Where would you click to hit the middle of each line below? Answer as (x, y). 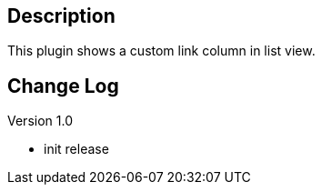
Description (61, 16)
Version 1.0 (40, 121)
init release (76, 149)
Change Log (63, 86)
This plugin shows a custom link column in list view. (161, 51)
